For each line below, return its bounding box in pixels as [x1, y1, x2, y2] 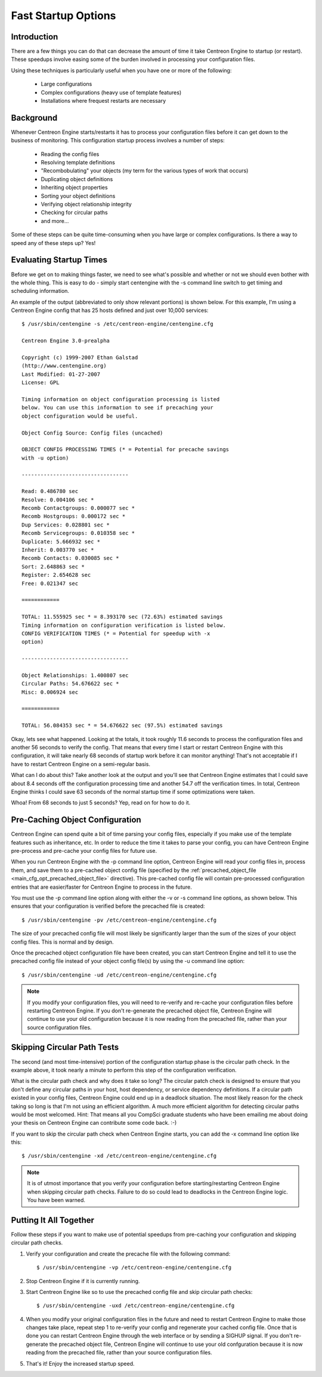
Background [11, 112, 58, 123]
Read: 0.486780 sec [21, 488, 79, 495]
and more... [41, 217, 69, 224]
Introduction [11, 32, 58, 42]
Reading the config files [41, 150, 100, 158]
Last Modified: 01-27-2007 [21, 371, 101, 378]
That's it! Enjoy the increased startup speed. [26, 1360, 135, 1367]
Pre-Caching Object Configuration [11, 815, 141, 825]
